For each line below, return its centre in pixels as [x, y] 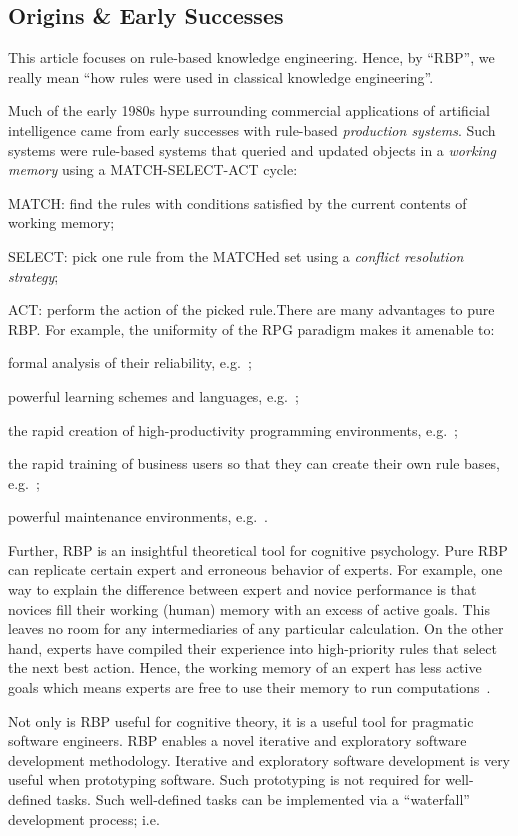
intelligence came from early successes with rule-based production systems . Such [252, 129]
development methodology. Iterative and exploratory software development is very [259, 759]
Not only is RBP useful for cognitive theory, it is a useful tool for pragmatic [241, 720]
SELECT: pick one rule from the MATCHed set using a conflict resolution [236, 255]
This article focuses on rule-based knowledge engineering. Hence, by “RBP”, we [251, 57]
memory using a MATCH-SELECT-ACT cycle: [153, 169]
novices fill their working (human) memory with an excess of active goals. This [249, 608]
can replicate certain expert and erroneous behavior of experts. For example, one [255, 569]
